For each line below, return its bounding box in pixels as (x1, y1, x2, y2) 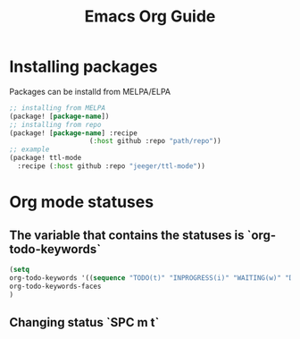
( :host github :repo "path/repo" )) (88, 137, 221, 146)
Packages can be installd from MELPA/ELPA (9, 86, 171, 97)
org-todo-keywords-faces (9, 282, 102, 291)
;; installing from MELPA (9, 103, 105, 113)
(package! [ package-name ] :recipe (9, 128, 138, 138)
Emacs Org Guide (84, 6, 216, 27)
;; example (9, 145, 50, 154)
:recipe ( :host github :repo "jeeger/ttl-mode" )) (17, 162, 205, 171)
